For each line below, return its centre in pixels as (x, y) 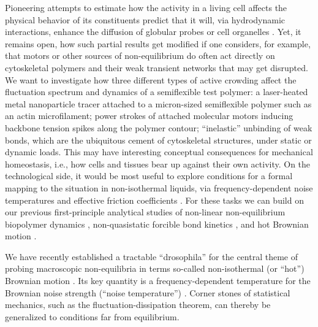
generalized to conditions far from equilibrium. (92, 316)
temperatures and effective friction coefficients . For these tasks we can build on (154, 200)
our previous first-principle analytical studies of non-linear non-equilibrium (145, 212)
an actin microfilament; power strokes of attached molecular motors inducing (149, 116)
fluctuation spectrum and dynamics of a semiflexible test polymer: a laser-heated (157, 92)
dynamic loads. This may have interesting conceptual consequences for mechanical (159, 152)
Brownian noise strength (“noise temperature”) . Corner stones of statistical (148, 292)
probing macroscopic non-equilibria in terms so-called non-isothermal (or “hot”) (155, 268)
